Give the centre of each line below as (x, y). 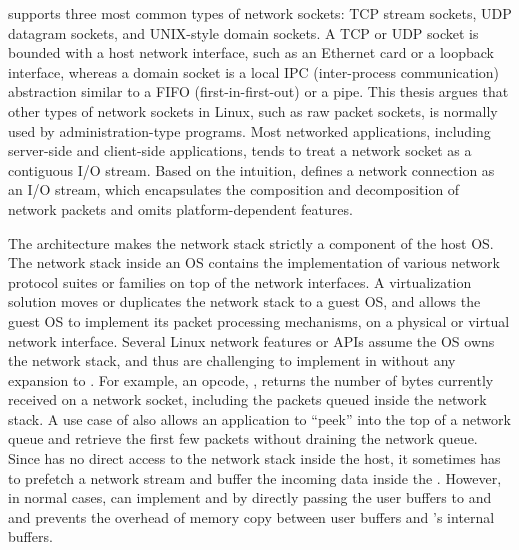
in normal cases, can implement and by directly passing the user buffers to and (250, 497)
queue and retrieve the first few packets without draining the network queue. (243, 438)
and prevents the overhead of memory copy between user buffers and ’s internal (251, 516)
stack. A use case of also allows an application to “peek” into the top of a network (259, 418)
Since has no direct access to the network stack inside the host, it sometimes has (254, 458)
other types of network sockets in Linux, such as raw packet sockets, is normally (253, 110)
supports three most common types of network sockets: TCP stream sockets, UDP (260, 13)
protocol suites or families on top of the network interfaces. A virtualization (240, 281)
